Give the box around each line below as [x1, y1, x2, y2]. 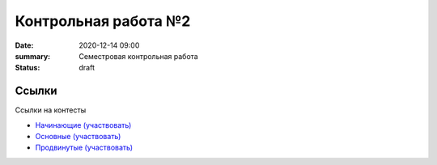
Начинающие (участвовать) [35, 120, 132, 129]
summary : [15, 51, 51, 61]
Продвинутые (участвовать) [35, 142, 134, 153]
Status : [15, 63, 40, 73]
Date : [15, 40, 34, 50]
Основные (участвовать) [35, 132, 121, 142]
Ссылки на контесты [15, 105, 87, 115]
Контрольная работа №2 [15, 12, 191, 30]
